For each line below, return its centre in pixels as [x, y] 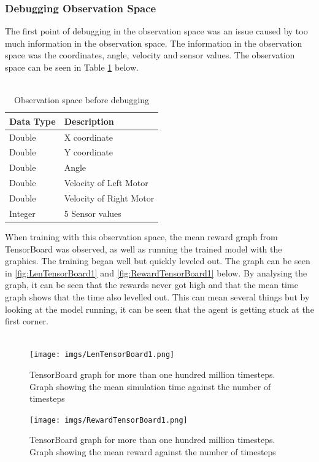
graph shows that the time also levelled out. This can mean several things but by [157, 296]
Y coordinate [89, 152]
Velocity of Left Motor [106, 183]
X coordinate [89, 137]
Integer [22, 213]
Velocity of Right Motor [109, 198]
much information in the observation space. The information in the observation [154, 43]
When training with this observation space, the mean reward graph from [141, 236]
